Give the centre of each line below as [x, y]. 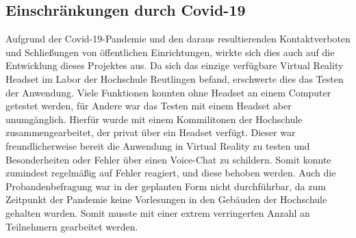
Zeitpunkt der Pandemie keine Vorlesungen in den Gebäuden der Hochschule [166, 199]
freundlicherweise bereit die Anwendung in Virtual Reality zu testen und [158, 145]
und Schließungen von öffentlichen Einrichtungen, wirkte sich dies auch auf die [170, 52]
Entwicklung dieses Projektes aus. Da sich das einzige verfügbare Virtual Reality [175, 65]
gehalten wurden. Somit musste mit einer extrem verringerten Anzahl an [158, 212]
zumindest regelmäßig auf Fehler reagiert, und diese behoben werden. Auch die [171, 173]
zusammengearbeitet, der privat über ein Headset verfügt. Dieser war [151, 132]
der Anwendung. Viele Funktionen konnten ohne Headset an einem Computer [168, 92]
